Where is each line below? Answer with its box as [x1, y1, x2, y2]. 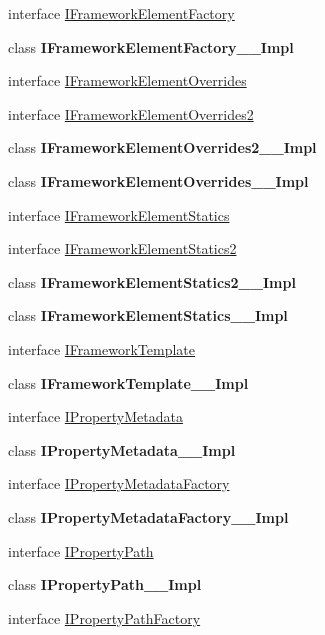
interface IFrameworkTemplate [8, 338, 195, 359]
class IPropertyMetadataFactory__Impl [8, 506, 289, 527]
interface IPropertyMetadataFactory [8, 473, 230, 494]
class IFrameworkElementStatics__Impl [8, 305, 288, 326]
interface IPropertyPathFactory [8, 607, 201, 628]
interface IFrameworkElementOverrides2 [8, 103, 254, 124]
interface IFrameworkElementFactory [8, 3, 235, 23]
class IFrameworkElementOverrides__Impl [8, 170, 309, 191]
